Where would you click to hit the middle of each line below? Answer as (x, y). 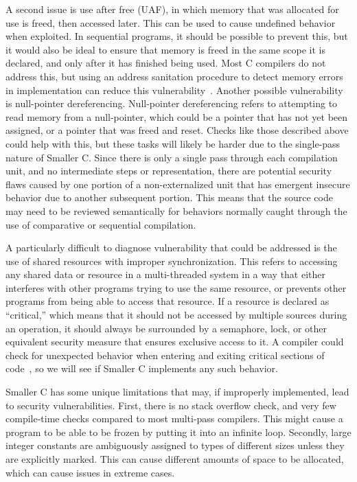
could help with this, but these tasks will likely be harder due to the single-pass (173, 143)
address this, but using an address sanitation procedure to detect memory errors (174, 76)
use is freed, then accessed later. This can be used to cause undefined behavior (171, 22)
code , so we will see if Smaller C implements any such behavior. (142, 368)
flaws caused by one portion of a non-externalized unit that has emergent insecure (178, 184)
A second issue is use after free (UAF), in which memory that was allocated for (172, 9)
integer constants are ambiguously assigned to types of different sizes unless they (175, 445)
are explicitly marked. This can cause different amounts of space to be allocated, (175, 459)
